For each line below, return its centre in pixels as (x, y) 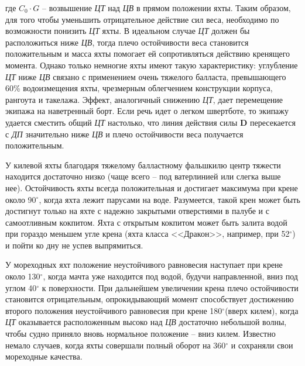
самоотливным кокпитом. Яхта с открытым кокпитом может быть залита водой (146, 222)
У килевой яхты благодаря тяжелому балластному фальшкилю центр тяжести (143, 165)
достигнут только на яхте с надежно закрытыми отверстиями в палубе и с (137, 211)
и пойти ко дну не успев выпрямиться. (74, 245)
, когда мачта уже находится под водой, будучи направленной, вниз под (170, 276)
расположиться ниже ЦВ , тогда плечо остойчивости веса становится (127, 42)
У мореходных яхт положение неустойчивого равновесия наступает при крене (144, 265)
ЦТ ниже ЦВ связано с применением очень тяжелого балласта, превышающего (146, 76)
